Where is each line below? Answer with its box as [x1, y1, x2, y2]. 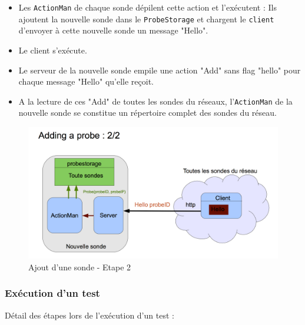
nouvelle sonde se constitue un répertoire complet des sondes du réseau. [18, 106, 277, 119]
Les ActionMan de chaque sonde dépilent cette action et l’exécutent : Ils [18, 1, 277, 13]
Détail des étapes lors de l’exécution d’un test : [5, 309, 174, 321]
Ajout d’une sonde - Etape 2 [28, 260, 131, 273]
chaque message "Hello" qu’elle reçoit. [18, 75, 154, 88]
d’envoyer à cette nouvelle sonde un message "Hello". [18, 24, 208, 36]
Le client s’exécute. [18, 43, 87, 56]
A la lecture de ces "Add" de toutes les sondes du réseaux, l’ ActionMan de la [18, 95, 293, 107]
